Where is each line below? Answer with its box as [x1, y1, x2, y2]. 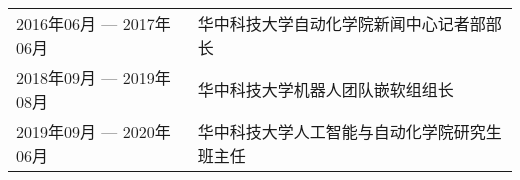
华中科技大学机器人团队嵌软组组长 [197, 78, 454, 101]
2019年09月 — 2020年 [16, 120, 171, 143]
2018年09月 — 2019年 [16, 66, 171, 89]
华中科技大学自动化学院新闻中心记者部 [197, 12, 486, 35]
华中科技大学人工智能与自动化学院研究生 [197, 120, 502, 143]
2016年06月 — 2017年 [16, 12, 171, 35]
